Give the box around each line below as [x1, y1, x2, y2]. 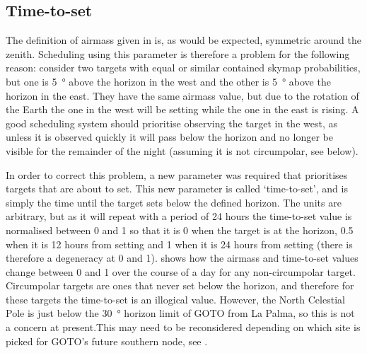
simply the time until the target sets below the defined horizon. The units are [6, 195, 342, 209]
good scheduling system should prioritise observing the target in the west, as [6, 115, 337, 130]
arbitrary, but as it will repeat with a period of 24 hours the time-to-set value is [6, 209, 352, 224]
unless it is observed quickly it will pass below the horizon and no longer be [6, 129, 333, 144]
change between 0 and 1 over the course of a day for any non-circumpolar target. [6, 264, 356, 279]
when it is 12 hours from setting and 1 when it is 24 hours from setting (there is [6, 236, 353, 251]
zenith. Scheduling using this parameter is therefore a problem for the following [6, 46, 350, 61]
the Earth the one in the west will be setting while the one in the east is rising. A [6, 102, 359, 117]
